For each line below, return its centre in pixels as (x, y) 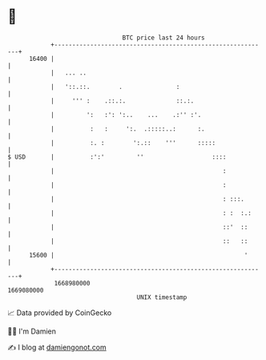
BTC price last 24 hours (163, 38)
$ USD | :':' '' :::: (117, 157)
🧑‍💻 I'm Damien (32, 331)
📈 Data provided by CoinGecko (60, 313)
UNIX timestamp (162, 297)
